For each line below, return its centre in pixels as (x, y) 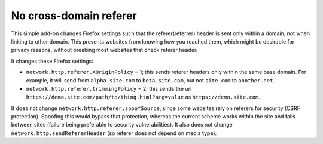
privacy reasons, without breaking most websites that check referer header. (104, 50)
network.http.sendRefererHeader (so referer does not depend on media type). (114, 133)
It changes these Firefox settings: (52, 61)
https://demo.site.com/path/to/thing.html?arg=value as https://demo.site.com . (143, 97)
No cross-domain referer (74, 16)
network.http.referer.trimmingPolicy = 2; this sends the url (109, 88)
